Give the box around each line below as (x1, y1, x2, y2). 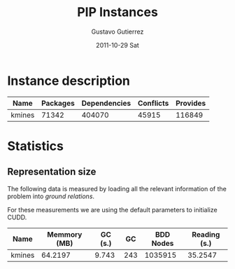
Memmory (47, 229, 83, 239)
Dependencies (81, 98, 131, 108)
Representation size (7, 166, 97, 178)
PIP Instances (76, 4, 159, 20)
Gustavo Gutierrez (91, 27, 144, 36)
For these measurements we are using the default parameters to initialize (7, 205, 218, 214)
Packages (41, 98, 75, 108)
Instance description (7, 73, 131, 88)
